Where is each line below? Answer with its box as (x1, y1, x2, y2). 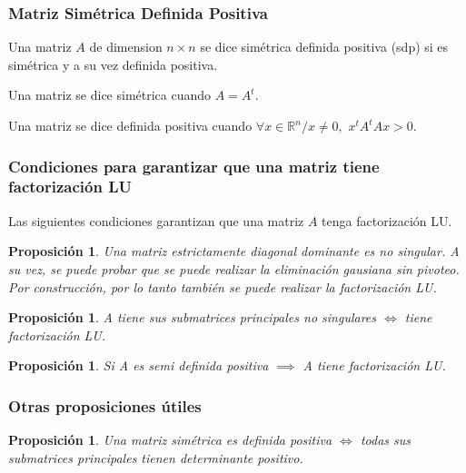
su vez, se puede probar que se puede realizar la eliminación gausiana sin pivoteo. (8, 259, 460, 278)
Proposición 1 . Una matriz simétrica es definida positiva (8, 430, 332, 449)
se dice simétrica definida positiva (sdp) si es (200, 37, 449, 56)
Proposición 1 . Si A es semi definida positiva (8, 356, 269, 375)
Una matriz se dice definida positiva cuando (8, 116, 253, 134)
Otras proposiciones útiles (8, 394, 202, 417)
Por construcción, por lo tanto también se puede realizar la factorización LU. (8, 277, 437, 296)
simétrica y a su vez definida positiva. (8, 54, 218, 74)
